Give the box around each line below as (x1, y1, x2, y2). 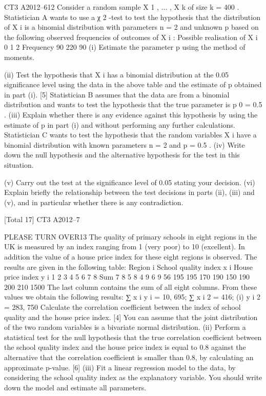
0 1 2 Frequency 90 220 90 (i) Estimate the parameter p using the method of (4, 42, 245, 52)
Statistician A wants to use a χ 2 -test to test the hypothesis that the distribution (4, 11, 260, 22)
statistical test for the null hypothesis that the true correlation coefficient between (4, 331, 262, 342)
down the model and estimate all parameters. (4, 382, 147, 392)
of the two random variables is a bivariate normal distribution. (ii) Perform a (4, 322, 246, 332)
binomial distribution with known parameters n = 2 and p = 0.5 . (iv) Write (4, 139, 245, 150)
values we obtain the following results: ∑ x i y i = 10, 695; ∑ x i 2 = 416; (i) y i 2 (4, 291, 261, 302)
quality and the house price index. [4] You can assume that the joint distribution (4, 311, 258, 322)
